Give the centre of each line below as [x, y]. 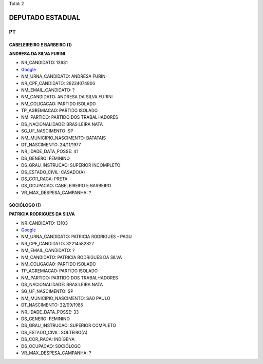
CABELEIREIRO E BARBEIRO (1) [40, 44]
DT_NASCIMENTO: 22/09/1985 [52, 305]
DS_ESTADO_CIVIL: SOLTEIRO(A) [54, 332]
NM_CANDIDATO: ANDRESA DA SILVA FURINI [67, 97]
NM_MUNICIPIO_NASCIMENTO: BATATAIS [64, 138]
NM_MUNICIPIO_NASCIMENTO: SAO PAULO [66, 298]
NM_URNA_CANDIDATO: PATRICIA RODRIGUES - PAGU [76, 236]
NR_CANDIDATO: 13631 [45, 63]
